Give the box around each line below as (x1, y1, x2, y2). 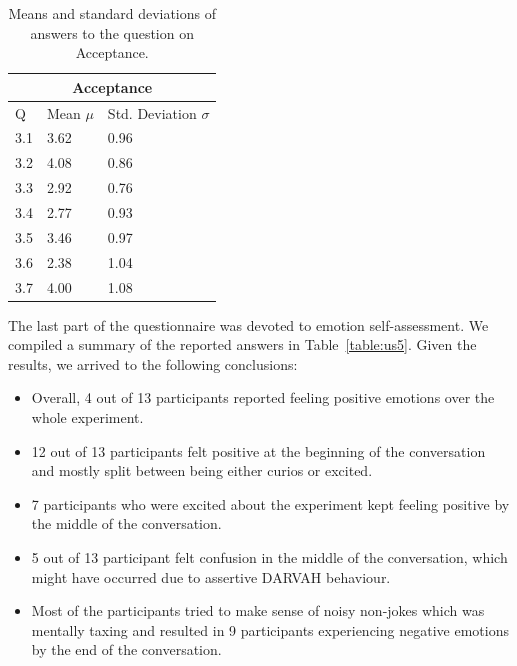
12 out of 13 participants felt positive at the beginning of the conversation (31, 440, 486, 461)
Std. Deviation (107, 102, 197, 123)
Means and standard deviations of (8, 3, 216, 23)
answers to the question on (30, 22, 194, 43)
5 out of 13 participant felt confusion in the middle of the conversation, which (31, 546, 508, 567)
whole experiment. (31, 407, 144, 427)
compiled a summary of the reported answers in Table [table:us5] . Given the (8, 334, 477, 355)
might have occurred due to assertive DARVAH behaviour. (31, 566, 391, 587)
